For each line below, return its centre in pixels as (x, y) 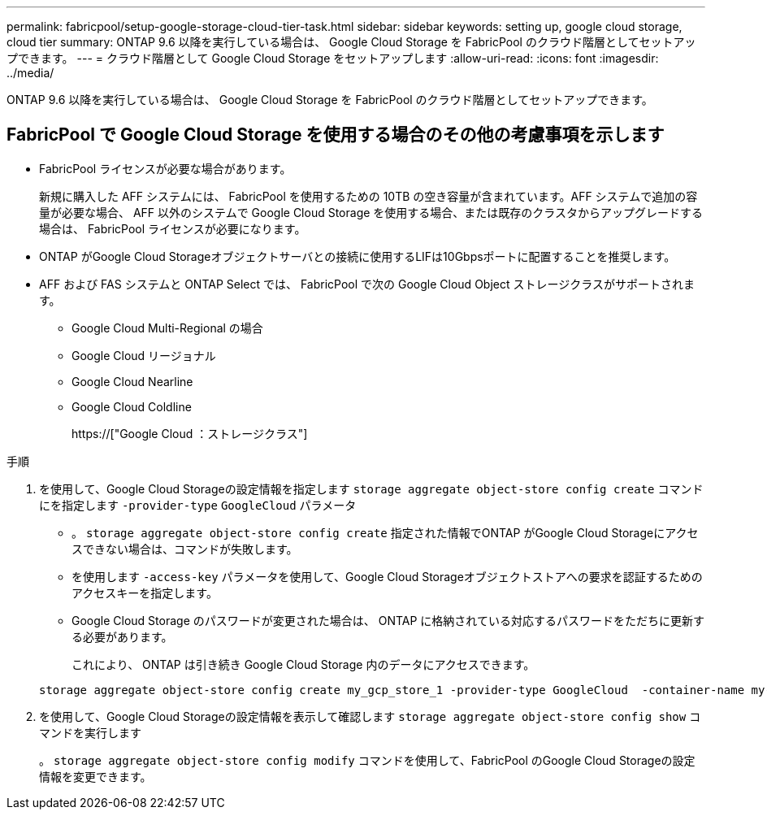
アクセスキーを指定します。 (145, 592)
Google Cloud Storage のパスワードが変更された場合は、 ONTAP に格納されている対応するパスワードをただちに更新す (388, 620)
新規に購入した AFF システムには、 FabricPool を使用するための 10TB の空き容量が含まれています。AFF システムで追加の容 (368, 196)
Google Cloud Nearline (132, 381)
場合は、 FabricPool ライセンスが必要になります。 (173, 228)
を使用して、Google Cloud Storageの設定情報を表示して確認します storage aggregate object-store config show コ (370, 716)
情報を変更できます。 (95, 776)
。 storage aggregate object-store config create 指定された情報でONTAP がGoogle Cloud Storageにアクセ (385, 532)
